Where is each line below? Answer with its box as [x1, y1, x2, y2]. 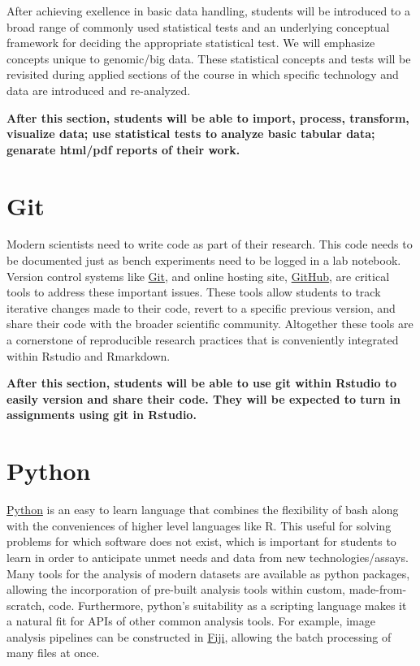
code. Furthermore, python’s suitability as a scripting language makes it [48, 596, 407, 613]
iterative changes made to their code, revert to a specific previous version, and [6, 299, 396, 316]
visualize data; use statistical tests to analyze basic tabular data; [6, 125, 375, 142]
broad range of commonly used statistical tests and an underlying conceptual [6, 18, 390, 35]
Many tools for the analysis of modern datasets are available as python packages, [6, 564, 410, 582]
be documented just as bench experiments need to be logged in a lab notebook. [6, 252, 401, 269]
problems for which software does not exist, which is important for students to [6, 533, 396, 550]
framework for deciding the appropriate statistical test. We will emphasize [6, 34, 375, 51]
